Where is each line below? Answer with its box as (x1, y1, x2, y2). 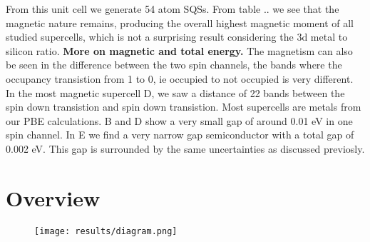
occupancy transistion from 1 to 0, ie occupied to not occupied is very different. (6, 71, 354, 86)
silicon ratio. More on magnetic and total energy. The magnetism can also (6, 43, 353, 58)
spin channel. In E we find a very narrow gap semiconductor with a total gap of (6, 127, 354, 142)
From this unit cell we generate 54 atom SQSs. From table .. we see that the (6, 1, 339, 16)
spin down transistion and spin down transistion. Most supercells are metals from (6, 99, 361, 114)
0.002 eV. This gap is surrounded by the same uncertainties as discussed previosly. (6, 141, 365, 156)
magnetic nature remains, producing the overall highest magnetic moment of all (6, 15, 354, 30)
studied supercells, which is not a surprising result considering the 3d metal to (6, 29, 348, 44)
